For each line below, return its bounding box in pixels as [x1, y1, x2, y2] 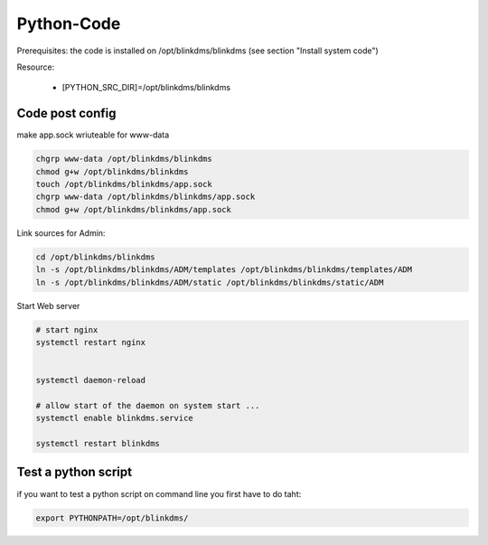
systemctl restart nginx [35, 337, 146, 347]
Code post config [16, 106, 117, 121]
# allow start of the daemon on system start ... [35, 400, 260, 410]
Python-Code [16, 14, 121, 33]
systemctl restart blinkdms [35, 438, 160, 449]
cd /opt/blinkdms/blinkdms [35, 251, 155, 262]
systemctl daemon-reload [35, 375, 146, 386]
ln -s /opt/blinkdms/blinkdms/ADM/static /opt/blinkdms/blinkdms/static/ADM [35, 277, 384, 287]
